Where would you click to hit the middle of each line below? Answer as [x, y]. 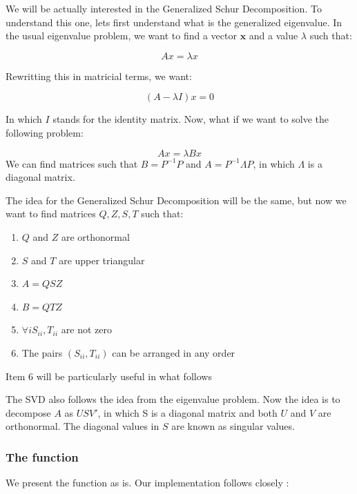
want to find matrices [51, 214]
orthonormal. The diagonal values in [83, 426]
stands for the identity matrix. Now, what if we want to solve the [191, 119]
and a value [273, 36]
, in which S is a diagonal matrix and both [187, 412]
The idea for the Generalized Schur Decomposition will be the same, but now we [176, 200]
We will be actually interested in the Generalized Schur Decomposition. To [164, 8]
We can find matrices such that [72, 163]
